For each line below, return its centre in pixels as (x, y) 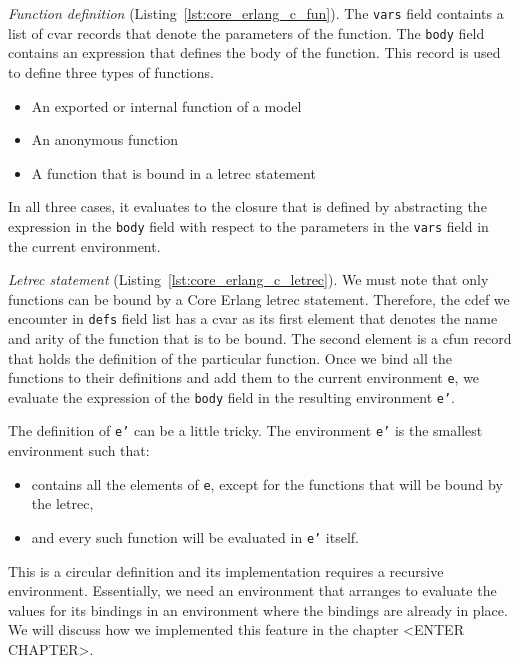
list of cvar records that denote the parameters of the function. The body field (246, 32)
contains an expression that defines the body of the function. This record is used (254, 52)
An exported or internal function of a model (166, 105)
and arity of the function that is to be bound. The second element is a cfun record (260, 337)
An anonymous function (105, 139)
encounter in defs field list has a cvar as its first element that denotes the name (253, 318)
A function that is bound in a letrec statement (173, 172)
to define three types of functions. (111, 71)
